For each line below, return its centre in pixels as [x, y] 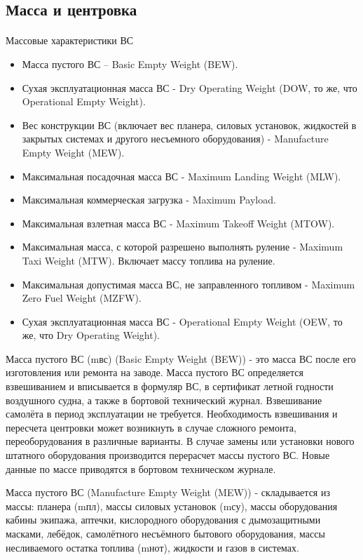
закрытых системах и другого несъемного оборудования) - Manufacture [175, 139]
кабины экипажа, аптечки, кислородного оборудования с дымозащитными [163, 520]
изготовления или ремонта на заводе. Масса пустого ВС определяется [155, 372]
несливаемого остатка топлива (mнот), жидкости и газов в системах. [152, 547]
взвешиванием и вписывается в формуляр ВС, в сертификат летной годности [170, 386]
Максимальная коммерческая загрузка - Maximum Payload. [149, 200]
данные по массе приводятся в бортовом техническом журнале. [141, 468]
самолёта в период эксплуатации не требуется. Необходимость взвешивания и [172, 414]
